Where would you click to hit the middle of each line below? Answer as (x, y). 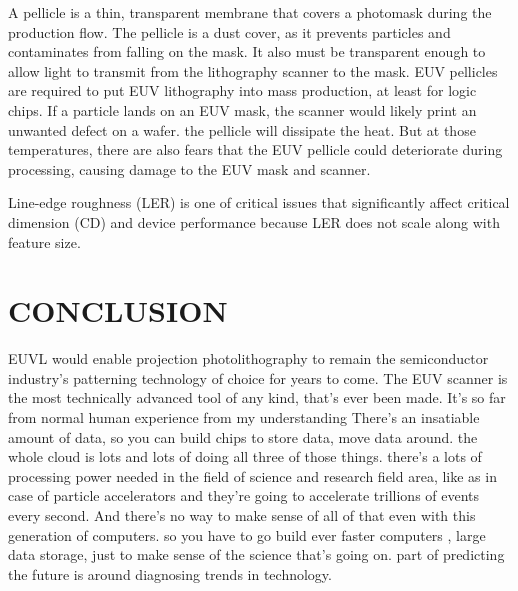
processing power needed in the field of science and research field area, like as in (252, 475)
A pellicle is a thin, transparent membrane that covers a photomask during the (250, 12)
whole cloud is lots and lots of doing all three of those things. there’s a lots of (245, 456)
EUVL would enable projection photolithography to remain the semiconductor (248, 358)
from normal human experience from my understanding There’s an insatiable (244, 417)
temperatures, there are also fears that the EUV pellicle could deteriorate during (255, 149)
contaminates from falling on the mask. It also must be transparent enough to (247, 51)
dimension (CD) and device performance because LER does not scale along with (254, 221)
